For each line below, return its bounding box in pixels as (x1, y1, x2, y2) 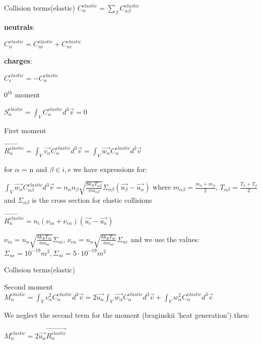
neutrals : (4, 21, 35, 32)
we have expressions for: (73, 163, 148, 174)
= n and (22, 163, 47, 174)
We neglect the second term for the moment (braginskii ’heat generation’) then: (4, 310, 250, 320)
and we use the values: (130, 234, 200, 244)
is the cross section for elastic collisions (32, 194, 152, 205)
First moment (4, 125, 46, 135)
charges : (4, 55, 32, 66)
